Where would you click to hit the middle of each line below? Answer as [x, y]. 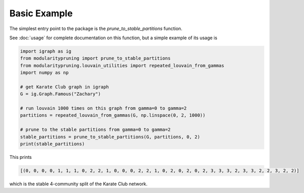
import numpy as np [44, 73]
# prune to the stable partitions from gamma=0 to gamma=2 [95, 130]
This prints [21, 157]
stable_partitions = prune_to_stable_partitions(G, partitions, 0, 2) [110, 137]
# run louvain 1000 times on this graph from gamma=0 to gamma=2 [103, 108]
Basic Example [41, 13]
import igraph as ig [46, 51]
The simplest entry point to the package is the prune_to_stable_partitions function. [96, 29]
